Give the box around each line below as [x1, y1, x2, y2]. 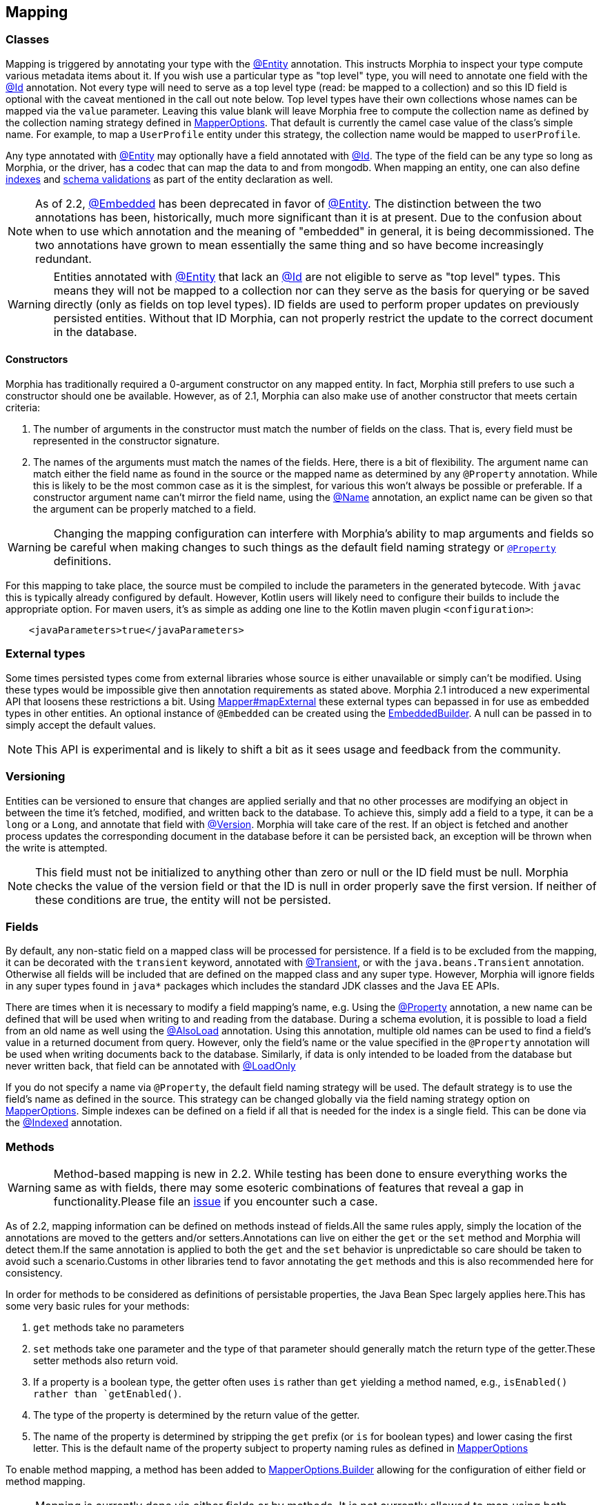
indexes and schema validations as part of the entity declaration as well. [6, 173, 333, 185]
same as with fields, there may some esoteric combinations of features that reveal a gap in [53, 1181, 524, 1195]
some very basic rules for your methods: [6, 1300, 190, 1312]
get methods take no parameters [33, 1321, 184, 1334]
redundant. [35, 251, 92, 266]
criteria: [6, 402, 41, 414]
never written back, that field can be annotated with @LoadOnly [6, 1060, 296, 1072]
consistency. [6, 1267, 63, 1279]
